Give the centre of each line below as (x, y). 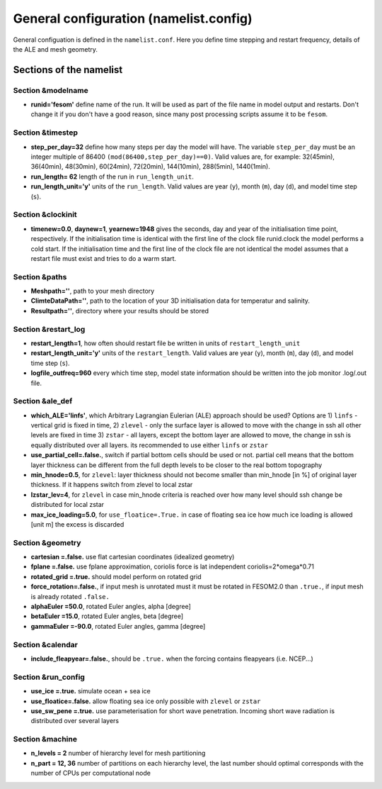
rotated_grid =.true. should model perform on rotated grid (116, 576)
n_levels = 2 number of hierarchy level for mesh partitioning (118, 753)
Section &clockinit (45, 215)
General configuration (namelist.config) (133, 18)
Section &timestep (45, 133)
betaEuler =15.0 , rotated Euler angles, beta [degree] (107, 616)
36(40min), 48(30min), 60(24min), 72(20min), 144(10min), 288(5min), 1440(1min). (150, 167)
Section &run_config (49, 677)
